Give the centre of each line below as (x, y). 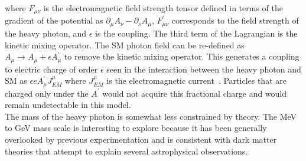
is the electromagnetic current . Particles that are (196, 80)
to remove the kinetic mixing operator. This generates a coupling (182, 56)
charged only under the (47, 93)
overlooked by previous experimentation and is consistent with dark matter (141, 139)
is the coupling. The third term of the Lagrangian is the (196, 33)
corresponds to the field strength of (235, 20)
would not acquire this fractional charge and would (195, 93)
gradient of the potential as (54, 20)
